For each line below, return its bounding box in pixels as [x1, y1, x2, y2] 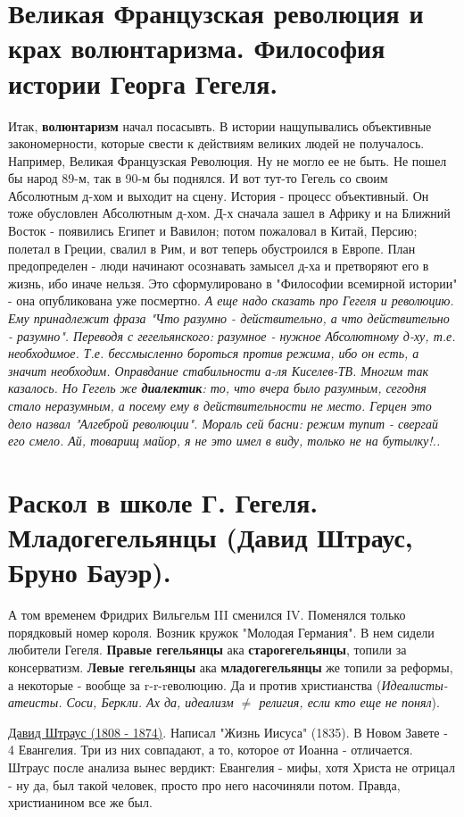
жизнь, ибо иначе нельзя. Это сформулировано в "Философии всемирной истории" [8, 273, 458, 292]
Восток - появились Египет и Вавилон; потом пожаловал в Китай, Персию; [8, 221, 418, 240]
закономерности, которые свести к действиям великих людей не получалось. [8, 134, 425, 153]
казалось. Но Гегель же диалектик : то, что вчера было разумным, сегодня [8, 379, 427, 397]
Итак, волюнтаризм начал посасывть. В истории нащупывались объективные [8, 116, 432, 135]
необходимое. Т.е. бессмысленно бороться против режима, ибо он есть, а [8, 344, 419, 363]
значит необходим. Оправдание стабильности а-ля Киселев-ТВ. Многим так [8, 361, 429, 379]
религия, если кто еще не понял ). [259, 693, 440, 712]
